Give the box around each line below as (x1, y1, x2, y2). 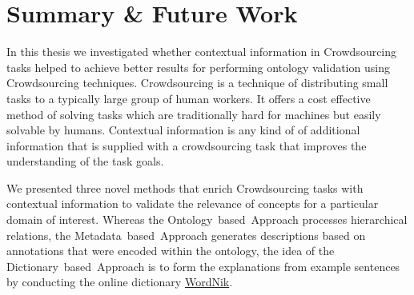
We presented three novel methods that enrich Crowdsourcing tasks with (6, 179, 364, 196)
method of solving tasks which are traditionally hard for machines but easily (6, 106, 381, 122)
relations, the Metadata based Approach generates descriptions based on (6, 226, 366, 243)
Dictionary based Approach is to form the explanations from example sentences (6, 257, 400, 274)
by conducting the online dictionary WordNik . (6, 273, 233, 290)
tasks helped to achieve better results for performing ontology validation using (6, 58, 390, 75)
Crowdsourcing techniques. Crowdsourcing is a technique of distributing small (6, 74, 388, 91)
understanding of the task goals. (6, 153, 164, 169)
